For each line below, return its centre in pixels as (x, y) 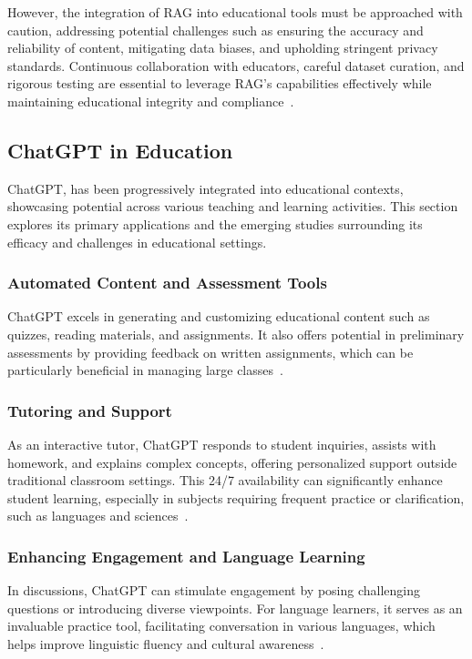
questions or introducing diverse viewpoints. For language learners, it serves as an (235, 608)
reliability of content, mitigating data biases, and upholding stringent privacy (223, 48)
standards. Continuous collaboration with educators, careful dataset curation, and (236, 65)
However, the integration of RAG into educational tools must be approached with (235, 12)
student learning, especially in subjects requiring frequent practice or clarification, (236, 497)
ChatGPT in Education (120, 150)
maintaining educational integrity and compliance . (151, 101)
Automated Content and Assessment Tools (167, 283)
